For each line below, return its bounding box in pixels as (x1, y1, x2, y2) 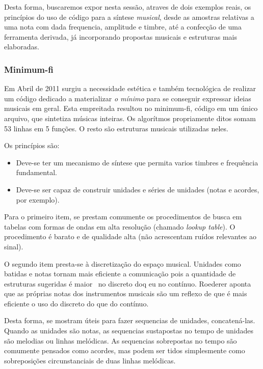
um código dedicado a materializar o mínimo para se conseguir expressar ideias (4, 93, 251, 103)
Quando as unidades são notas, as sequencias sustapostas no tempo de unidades (4, 325, 253, 336)
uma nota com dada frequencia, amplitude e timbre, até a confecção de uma (4, 21, 242, 32)
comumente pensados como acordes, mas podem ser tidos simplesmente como (4, 345, 245, 356)
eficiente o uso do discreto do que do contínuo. (4, 298, 149, 308)
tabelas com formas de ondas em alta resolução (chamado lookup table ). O (4, 221, 235, 232)
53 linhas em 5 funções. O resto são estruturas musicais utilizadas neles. (4, 123, 228, 133)
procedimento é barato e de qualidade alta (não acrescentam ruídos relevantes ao (4, 231, 257, 242)
